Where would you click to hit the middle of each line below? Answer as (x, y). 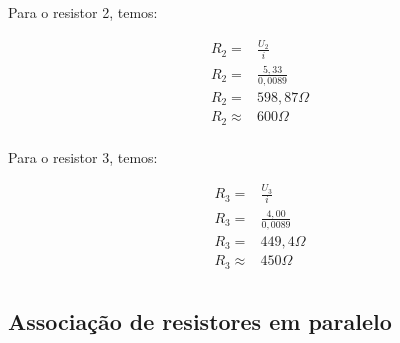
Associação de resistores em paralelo (200, 321)
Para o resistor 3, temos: (83, 156)
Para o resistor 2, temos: (83, 12)
